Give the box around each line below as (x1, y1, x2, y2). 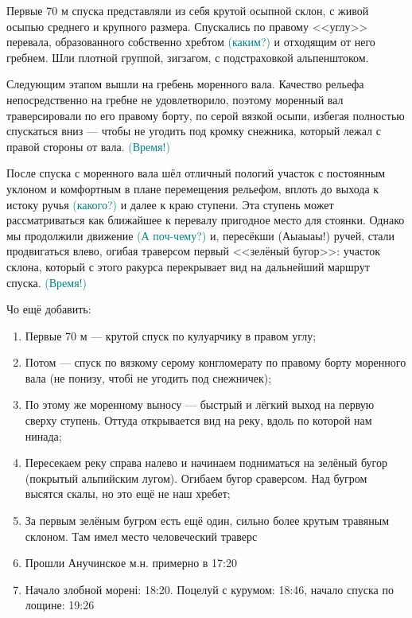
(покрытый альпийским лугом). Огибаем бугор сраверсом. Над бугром (25, 469, 367, 486)
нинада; (25, 427, 62, 444)
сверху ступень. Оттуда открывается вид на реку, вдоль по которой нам (25, 412, 372, 429)
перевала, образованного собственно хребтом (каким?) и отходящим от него (6, 33, 375, 50)
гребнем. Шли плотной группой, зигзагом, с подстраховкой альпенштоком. (6, 49, 369, 65)
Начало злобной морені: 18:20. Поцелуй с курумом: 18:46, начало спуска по (25, 581, 394, 597)
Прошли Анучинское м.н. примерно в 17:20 (25, 554, 237, 571)
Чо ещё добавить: (6, 301, 91, 317)
